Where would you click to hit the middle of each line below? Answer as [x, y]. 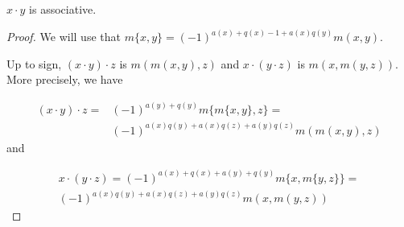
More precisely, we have [65, 79]
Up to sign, [34, 63]
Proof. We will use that [64, 37]
